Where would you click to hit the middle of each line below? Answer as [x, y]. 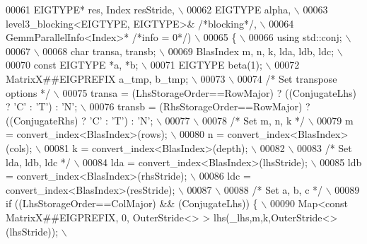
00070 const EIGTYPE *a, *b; [72, 65]
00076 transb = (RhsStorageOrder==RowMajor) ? [200, 106]
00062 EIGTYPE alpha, [239, 9]
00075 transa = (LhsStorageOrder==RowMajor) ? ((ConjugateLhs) [209, 92]
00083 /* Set [324, 147]
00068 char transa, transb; [99, 51]
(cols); [19, 147]
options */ [28, 92]
